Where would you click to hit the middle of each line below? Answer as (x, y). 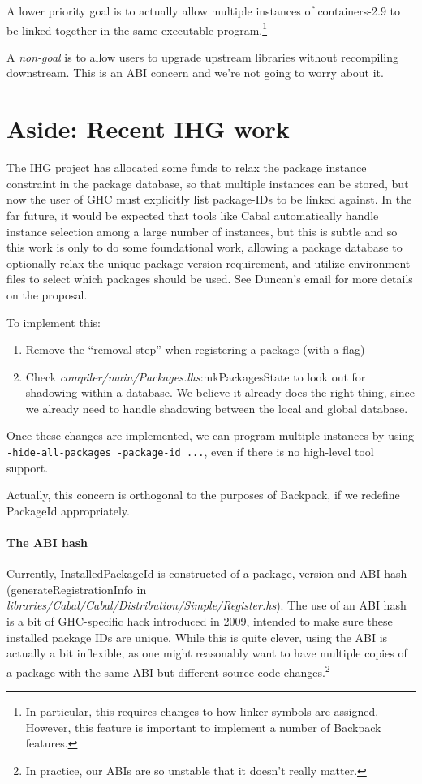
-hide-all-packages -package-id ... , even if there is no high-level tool (190, 452)
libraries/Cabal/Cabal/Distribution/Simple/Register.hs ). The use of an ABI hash (207, 605)
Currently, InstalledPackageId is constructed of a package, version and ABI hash (207, 573)
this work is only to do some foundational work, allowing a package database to (205, 247)
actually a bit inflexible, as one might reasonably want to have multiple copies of (207, 653)
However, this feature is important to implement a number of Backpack (203, 727)
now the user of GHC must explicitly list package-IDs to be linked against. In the (209, 199)
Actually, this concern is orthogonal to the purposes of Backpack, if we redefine (203, 495)
